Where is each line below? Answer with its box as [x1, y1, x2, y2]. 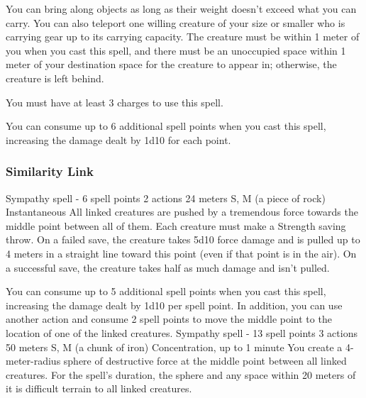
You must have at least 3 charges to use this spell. [6, 94, 223, 109]
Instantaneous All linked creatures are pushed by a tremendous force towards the [6, 204, 358, 219]
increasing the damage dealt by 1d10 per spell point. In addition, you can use [6, 297, 343, 312]
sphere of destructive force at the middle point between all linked [63, 353, 347, 368]
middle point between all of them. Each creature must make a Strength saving [6, 218, 346, 233]
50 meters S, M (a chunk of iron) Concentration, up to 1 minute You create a [6, 339, 343, 354]
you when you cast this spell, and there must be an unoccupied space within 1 [6, 43, 346, 57]
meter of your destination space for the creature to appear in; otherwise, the [6, 57, 337, 72]
